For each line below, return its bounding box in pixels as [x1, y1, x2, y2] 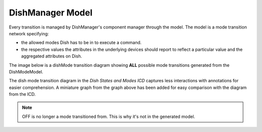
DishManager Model [9, 7, 93, 18]
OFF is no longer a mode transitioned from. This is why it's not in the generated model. [22, 114, 196, 119]
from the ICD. [9, 91, 36, 97]
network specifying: [9, 30, 49, 36]
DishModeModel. [9, 69, 44, 74]
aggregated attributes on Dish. [21, 53, 82, 59]
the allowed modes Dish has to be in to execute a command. [21, 40, 142, 45]
